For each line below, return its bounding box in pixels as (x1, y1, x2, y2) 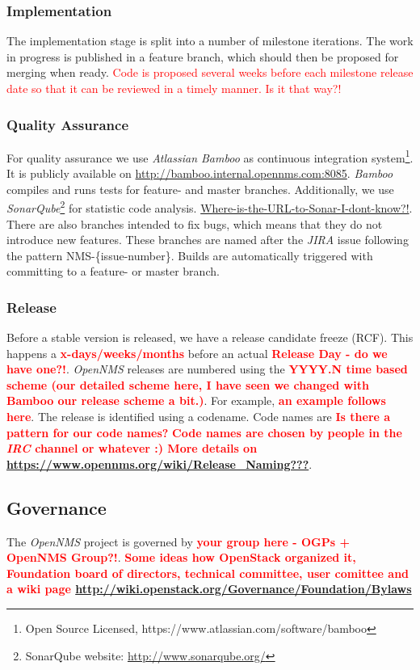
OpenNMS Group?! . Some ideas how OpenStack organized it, (6, 549, 356, 566)
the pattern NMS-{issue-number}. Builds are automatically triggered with (6, 247, 373, 263)
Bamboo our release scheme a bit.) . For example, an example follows (6, 392, 386, 409)
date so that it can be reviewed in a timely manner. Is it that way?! (6, 80, 342, 96)
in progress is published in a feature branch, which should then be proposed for (6, 48, 399, 65)
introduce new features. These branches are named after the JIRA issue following (6, 231, 409, 248)
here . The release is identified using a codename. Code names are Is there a (6, 408, 391, 425)
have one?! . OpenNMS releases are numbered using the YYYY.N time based (6, 360, 408, 377)
